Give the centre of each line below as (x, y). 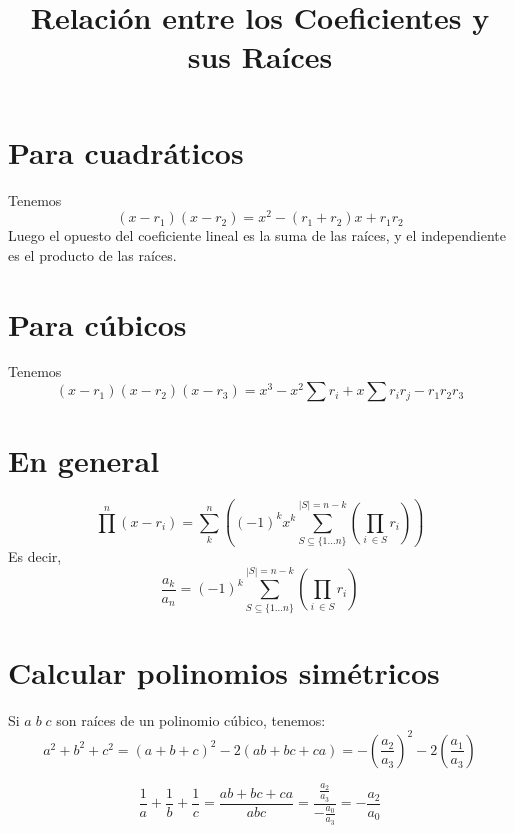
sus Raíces (260, 56)
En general (84, 460)
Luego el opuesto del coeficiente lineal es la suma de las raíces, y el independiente (257, 235)
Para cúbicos (97, 323)
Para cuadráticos (126, 151)
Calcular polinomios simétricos (224, 671)
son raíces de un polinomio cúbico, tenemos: (191, 719)
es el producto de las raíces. (92, 254)
